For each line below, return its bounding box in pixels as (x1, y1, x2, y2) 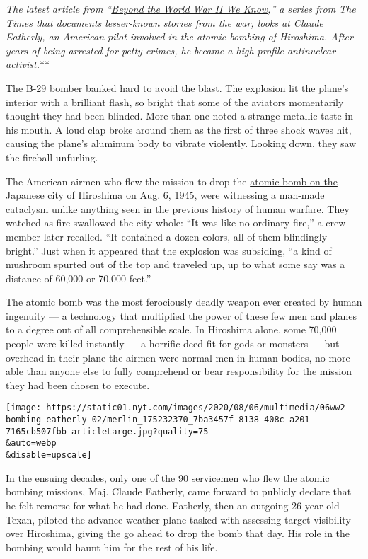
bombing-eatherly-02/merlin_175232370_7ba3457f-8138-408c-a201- (6, 415, 315, 425)
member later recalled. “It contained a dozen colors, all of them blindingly (6, 229, 328, 243)
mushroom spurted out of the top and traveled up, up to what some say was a (6, 257, 345, 272)
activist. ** (6, 57, 50, 71)
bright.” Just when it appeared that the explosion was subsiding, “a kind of (6, 243, 332, 258)
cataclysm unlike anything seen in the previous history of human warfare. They (6, 201, 350, 216)
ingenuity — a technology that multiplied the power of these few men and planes (6, 308, 357, 323)
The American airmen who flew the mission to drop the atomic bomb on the (6, 173, 338, 188)
